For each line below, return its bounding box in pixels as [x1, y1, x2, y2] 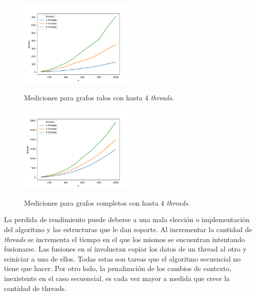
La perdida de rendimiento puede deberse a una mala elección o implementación [4, 214, 250, 225]
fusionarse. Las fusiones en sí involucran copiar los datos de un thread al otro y [4, 244, 246, 254]
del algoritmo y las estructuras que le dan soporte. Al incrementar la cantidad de [4, 224, 252, 234]
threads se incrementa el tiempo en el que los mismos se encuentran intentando [4, 234, 245, 244]
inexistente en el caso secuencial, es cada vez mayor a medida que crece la [4, 273, 230, 283]
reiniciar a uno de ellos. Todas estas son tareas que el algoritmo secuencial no [4, 253, 241, 264]
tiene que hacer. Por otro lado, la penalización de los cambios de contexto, [4, 263, 231, 274]
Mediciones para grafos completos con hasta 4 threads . [24, 197, 190, 208]
